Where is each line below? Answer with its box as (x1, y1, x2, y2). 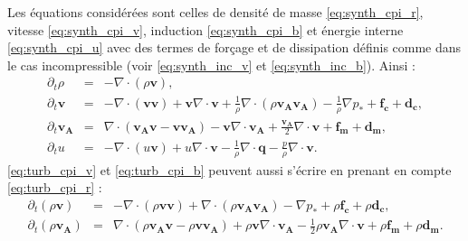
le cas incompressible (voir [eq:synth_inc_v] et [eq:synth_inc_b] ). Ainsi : (7, 55, 415, 74)
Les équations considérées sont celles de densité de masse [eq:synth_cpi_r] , (7, 3, 424, 21)
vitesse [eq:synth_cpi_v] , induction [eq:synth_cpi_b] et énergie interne (7, 20, 404, 39)
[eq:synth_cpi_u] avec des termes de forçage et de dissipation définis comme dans (7, 38, 462, 57)
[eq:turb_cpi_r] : (7, 178, 102, 197)
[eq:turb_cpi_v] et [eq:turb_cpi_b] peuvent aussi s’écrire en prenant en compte (7, 160, 452, 179)
